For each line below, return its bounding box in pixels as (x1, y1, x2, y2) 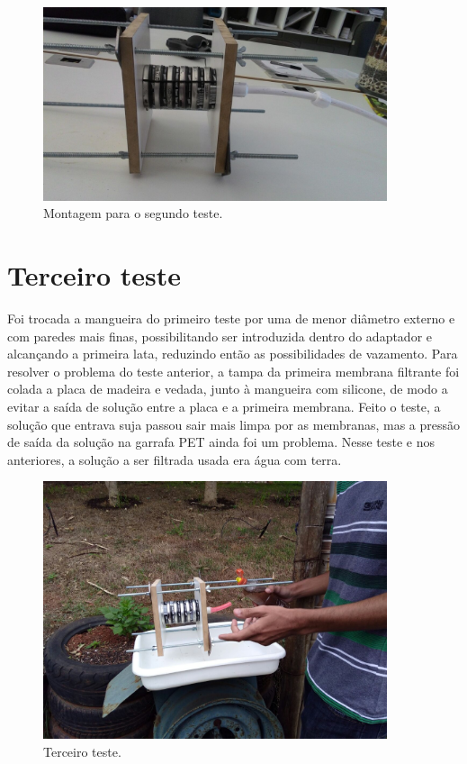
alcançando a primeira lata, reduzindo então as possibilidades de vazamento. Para (7, 344, 458, 363)
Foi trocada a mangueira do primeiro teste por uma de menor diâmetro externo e (7, 308, 455, 327)
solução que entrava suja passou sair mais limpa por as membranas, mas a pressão (7, 414, 461, 433)
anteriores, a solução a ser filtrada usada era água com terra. (7, 450, 342, 468)
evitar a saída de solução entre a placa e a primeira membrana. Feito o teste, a (7, 396, 441, 415)
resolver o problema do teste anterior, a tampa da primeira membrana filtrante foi (7, 361, 460, 380)
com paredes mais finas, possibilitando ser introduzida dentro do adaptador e (7, 326, 433, 345)
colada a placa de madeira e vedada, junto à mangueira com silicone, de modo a (7, 379, 448, 398)
